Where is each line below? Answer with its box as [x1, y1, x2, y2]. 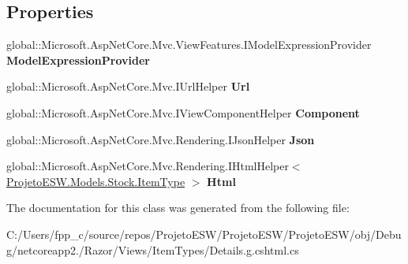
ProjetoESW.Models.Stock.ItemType [6, 173, 185, 189]
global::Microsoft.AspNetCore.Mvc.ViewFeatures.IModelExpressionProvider [6, 36, 372, 53]
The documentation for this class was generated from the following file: [6, 199, 350, 216]
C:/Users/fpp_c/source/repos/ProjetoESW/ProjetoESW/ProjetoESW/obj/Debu [6, 225, 402, 242]
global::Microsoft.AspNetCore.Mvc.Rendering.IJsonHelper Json [6, 131, 315, 147]
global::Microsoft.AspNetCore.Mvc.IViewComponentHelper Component [6, 104, 360, 121]
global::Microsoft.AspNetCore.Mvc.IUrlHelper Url [6, 78, 250, 95]
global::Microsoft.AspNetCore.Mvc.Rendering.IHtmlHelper [6, 158, 289, 174]
